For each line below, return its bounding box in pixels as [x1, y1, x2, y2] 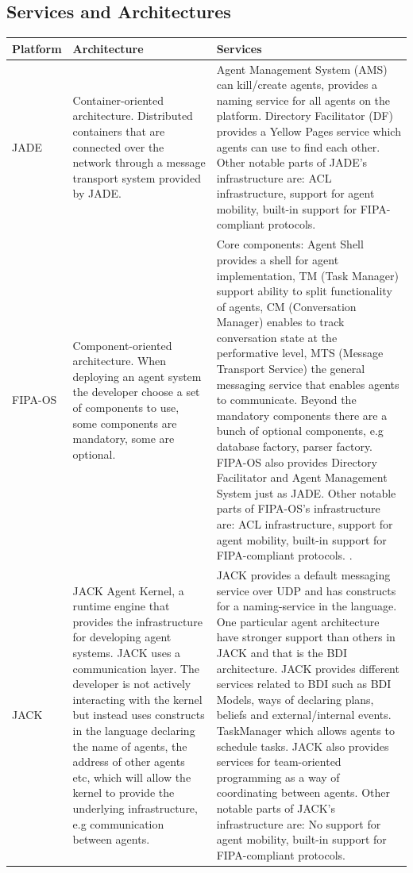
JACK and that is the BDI [216, 644, 348, 661]
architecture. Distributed [72, 107, 193, 124]
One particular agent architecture [216, 613, 380, 629]
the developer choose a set [72, 383, 200, 400]
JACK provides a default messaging [216, 567, 391, 583]
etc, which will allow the [72, 768, 191, 785]
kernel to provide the [72, 784, 175, 801]
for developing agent [72, 629, 172, 645]
